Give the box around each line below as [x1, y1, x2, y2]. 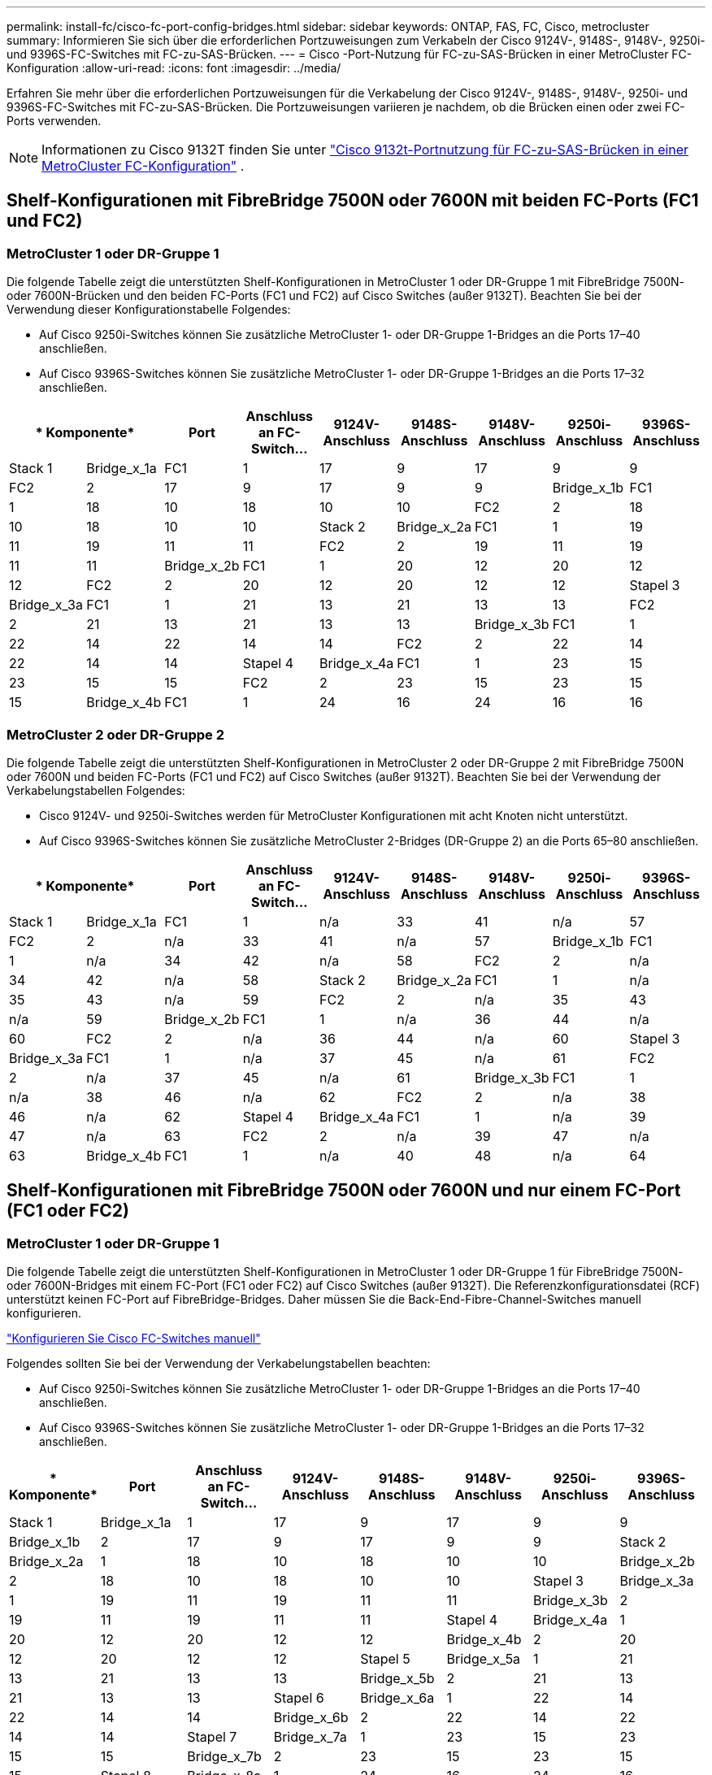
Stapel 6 [273, 1690, 324, 1707]
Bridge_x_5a [446, 1651, 521, 1668]
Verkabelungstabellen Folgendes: [7, 783, 185, 797]
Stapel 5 [360, 1651, 410, 1668]
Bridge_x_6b [273, 1709, 349, 1726]
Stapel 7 [187, 1729, 237, 1746]
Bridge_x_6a [360, 1690, 435, 1707]
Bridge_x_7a [273, 1729, 347, 1746]
